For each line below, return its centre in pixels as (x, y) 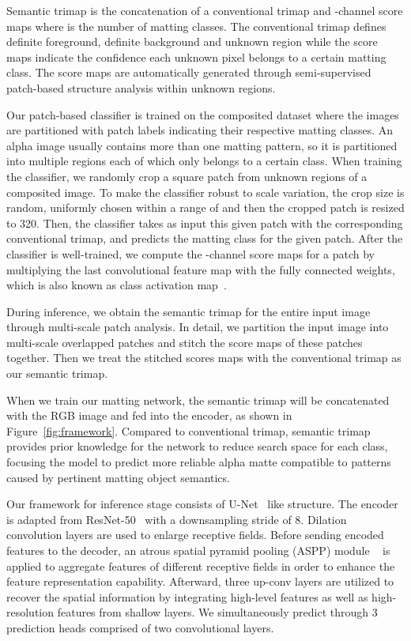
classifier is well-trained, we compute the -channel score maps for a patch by (190, 253)
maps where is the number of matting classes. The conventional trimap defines (196, 26)
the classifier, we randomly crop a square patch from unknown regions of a (187, 176)
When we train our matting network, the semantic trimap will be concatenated (198, 400)
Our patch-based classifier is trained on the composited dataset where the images (203, 114)
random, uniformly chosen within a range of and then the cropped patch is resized (205, 207)
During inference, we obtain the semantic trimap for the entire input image (189, 311)
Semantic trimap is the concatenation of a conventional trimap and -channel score (205, 10)
